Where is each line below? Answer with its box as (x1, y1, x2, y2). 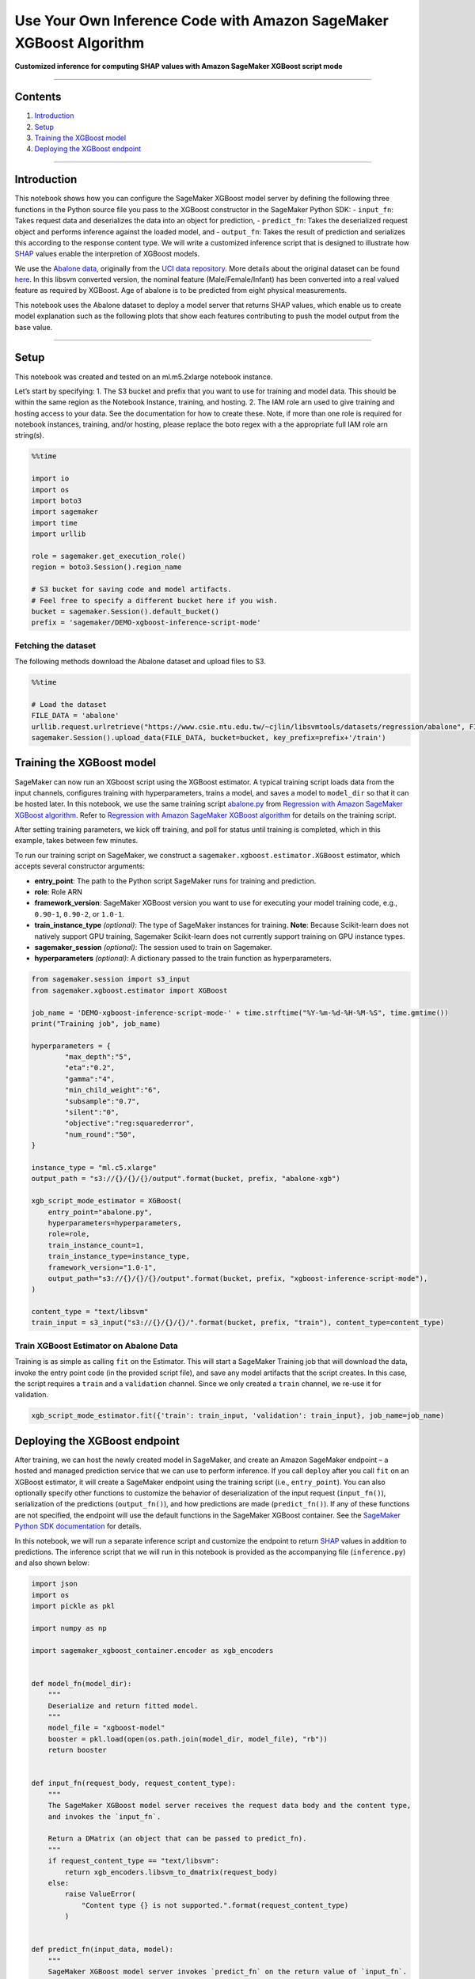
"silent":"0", (64, 1108, 120, 1117)
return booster (47, 1745, 107, 1755)
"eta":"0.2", (64, 1063, 116, 1073)
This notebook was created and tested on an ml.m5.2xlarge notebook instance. (14, 372, 273, 382)
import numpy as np (31, 1624, 107, 1632)
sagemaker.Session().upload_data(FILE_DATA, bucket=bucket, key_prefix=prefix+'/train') (31, 733, 387, 742)
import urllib (31, 530, 86, 538)
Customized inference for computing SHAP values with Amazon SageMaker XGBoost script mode (14, 62, 344, 71)
